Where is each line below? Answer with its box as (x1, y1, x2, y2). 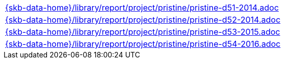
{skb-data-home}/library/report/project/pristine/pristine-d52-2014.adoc (5, 15, 281, 25)
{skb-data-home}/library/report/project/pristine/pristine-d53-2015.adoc (5, 27, 280, 37)
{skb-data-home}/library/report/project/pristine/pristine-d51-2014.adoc (5, 3, 279, 13)
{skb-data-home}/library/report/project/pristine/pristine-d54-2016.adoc (5, 39, 281, 49)
